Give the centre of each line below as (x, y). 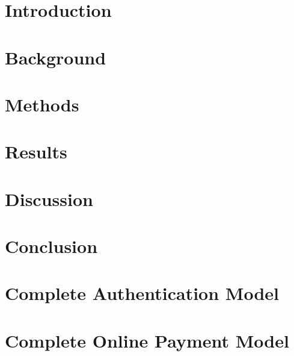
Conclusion (51, 246)
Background (56, 57)
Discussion (49, 198)
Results (36, 151)
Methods (42, 104)
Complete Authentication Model (142, 293)
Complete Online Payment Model (147, 340)
